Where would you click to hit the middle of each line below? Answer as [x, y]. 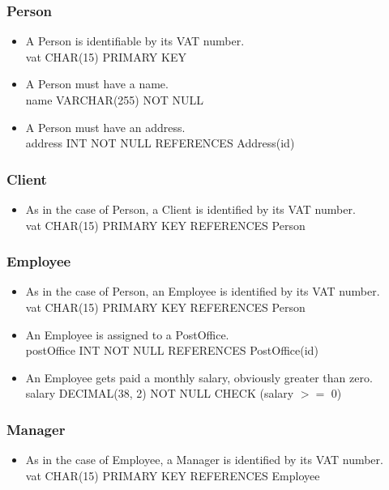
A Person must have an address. [105, 127]
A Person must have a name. [97, 84]
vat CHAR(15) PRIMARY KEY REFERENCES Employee [173, 475]
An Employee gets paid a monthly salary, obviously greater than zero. [199, 377]
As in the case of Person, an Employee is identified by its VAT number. [203, 291]
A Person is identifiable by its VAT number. [135, 41]
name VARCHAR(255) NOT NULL [115, 100]
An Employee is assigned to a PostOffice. [127, 334]
